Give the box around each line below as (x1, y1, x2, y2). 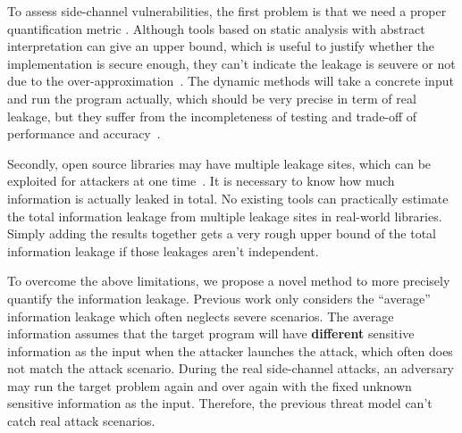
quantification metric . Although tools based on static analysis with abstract (7, 19, 425, 37)
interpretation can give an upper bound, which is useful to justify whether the (7, 37, 435, 55)
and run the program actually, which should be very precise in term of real (7, 88, 416, 107)
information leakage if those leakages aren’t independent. (7, 241, 319, 260)
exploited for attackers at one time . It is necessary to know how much (7, 171, 395, 190)
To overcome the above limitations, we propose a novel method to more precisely (7, 271, 450, 290)
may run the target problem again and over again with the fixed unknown (7, 376, 412, 395)
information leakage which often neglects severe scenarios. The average (7, 306, 394, 325)
